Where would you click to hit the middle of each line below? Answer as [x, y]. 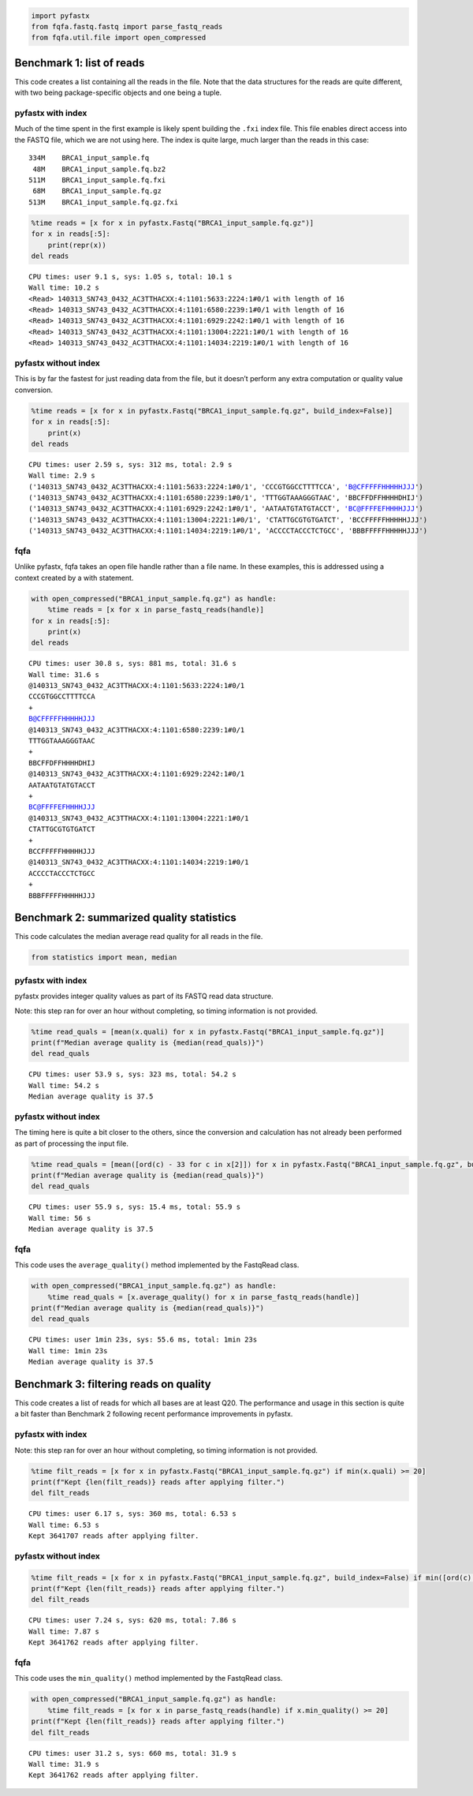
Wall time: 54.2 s [64, 1085]
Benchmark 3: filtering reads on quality [113, 1384]
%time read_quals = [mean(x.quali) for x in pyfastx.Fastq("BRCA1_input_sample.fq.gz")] [208, 1031]
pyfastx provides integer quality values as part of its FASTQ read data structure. [144, 996]
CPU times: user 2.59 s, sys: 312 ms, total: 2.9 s [130, 464]
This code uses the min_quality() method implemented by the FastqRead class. [149, 1678]
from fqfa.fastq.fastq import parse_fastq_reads [127, 26]
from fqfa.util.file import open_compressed [119, 38]
